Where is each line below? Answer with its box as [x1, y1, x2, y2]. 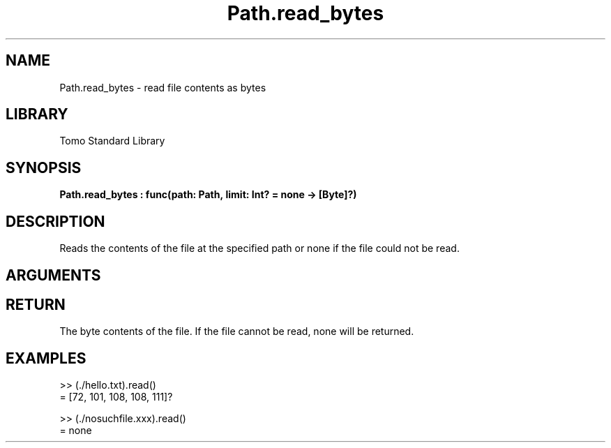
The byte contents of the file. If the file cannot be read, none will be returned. [59, 325, 414, 338]
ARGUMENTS [6, 266, 101, 284]
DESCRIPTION [6, 212, 105, 230]
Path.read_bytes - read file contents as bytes [59, 81, 266, 94]
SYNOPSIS [6, 158, 82, 177]
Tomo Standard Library [59, 135, 165, 147]
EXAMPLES [6, 349, 86, 367]
